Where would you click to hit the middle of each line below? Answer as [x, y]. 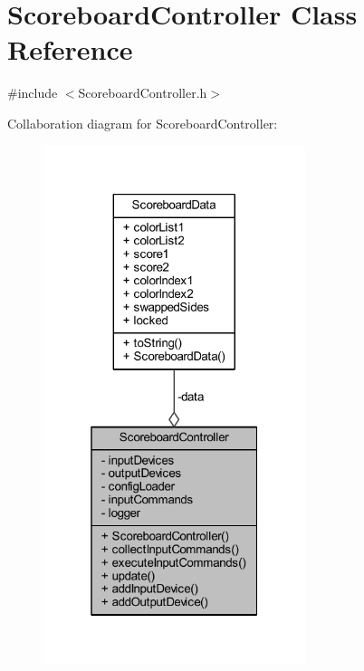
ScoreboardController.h [143, 93]
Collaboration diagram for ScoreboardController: [143, 123]
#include [33, 93]
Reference [70, 49]
